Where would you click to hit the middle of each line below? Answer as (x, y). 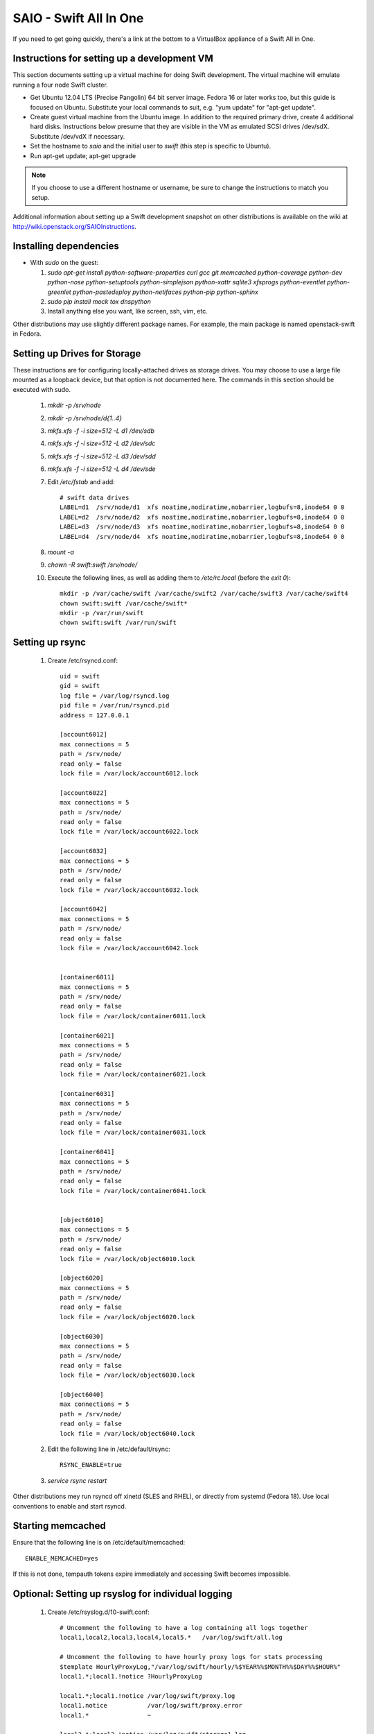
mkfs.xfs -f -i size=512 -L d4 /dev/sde (101, 469)
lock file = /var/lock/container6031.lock (133, 1133)
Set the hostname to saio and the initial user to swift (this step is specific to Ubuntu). (151, 146)
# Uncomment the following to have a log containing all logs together (184, 1628)
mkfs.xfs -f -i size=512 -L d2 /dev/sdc (101, 443)
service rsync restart (77, 1480)
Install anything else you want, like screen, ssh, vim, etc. (127, 311)
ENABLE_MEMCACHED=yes (62, 1558)
